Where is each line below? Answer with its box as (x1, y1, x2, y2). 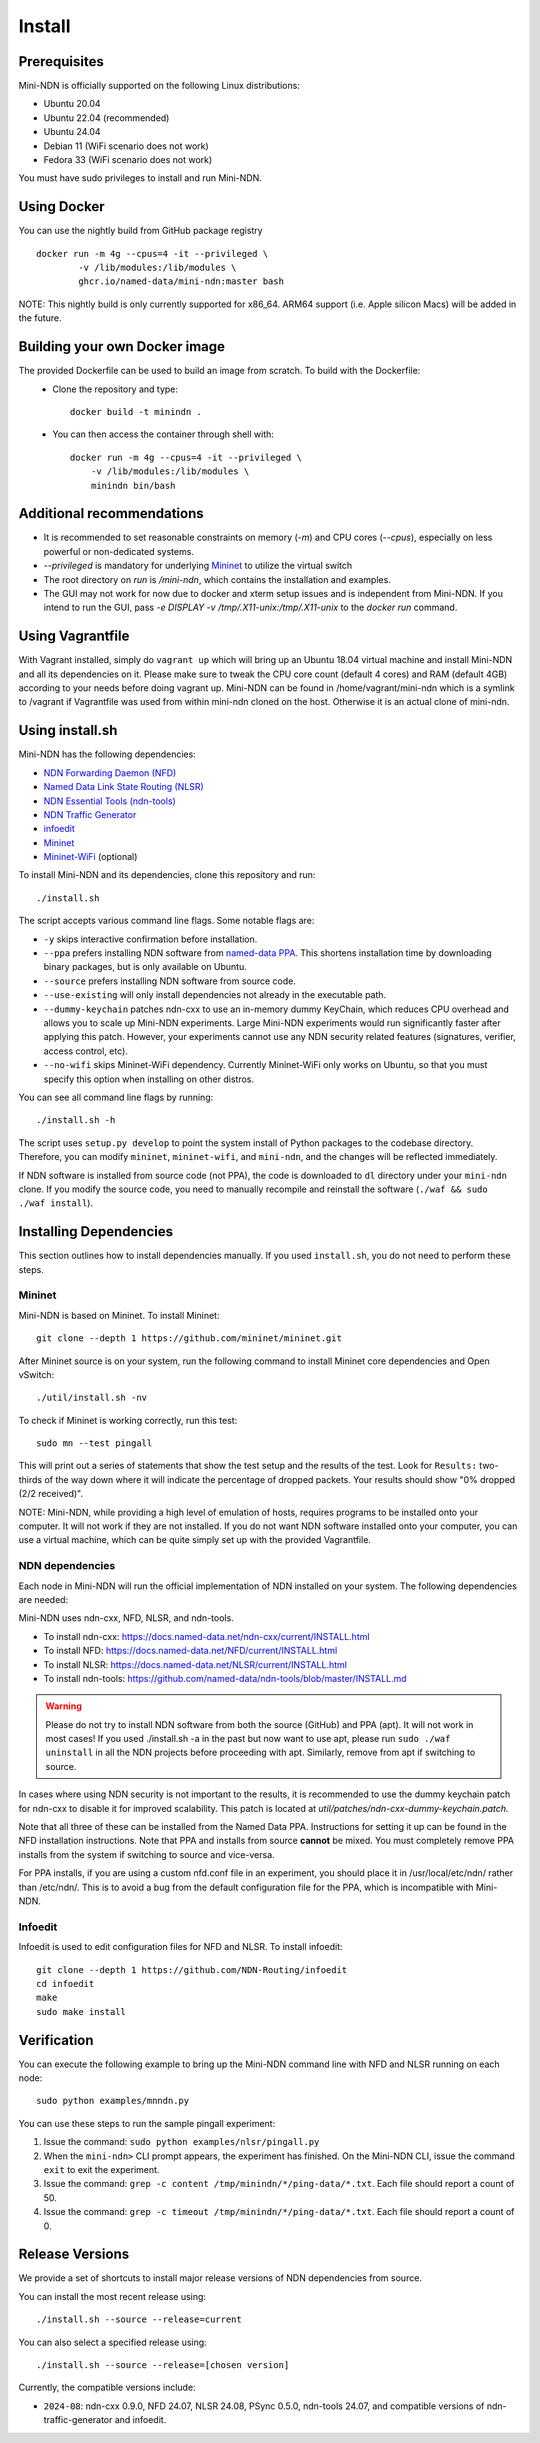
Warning (45, 1700, 82, 1712)
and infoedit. (114, 2414, 167, 2426)
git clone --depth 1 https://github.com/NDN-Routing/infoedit (36, 1964, 348, 1975)
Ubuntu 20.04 (43, 98, 101, 110)
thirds (18, 1473, 43, 1485)
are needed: (18, 1593, 69, 1605)
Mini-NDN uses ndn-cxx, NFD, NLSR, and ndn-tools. (18, 1612, 234, 1624)
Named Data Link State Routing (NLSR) (43, 781, 204, 793)
